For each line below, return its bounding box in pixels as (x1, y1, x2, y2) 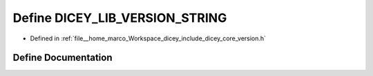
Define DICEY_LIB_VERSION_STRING (12, 10, 227, 25)
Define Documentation (12, 52, 113, 64)
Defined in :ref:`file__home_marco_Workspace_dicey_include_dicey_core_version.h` (30, 34, 266, 42)
